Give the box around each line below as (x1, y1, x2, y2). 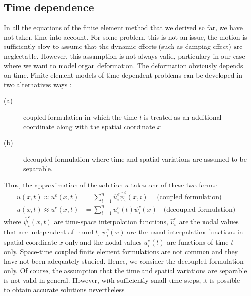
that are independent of (4, 226, 74, 236)
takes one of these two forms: (131, 179, 218, 189)
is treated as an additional (143, 111, 222, 122)
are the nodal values (179, 217, 239, 227)
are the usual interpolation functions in (127, 226, 243, 236)
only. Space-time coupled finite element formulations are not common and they (4, 246, 238, 256)
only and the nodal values (65, 236, 142, 247)
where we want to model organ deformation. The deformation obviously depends (4, 60, 243, 70)
